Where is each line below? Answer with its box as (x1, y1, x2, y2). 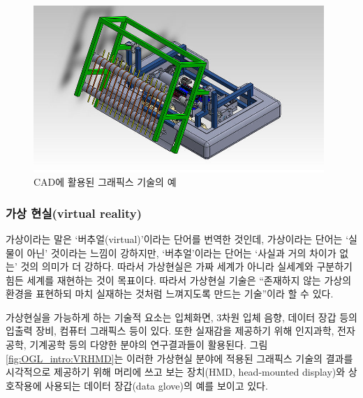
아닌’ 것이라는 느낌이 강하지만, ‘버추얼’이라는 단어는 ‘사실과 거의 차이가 (27, 245, 336, 260)
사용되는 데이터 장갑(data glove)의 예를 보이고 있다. (45, 378, 268, 392)
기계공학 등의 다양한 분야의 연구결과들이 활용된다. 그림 (29, 337, 268, 352)
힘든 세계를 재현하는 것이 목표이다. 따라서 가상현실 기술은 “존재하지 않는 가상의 (6, 272, 352, 287)
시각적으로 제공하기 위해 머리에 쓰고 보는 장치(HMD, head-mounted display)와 (6, 364, 346, 379)
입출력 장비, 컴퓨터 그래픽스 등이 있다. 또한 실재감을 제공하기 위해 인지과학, (6, 323, 334, 338)
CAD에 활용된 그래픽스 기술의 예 (34, 175, 177, 189)
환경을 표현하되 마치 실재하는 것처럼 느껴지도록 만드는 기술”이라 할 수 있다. (6, 286, 334, 301)
